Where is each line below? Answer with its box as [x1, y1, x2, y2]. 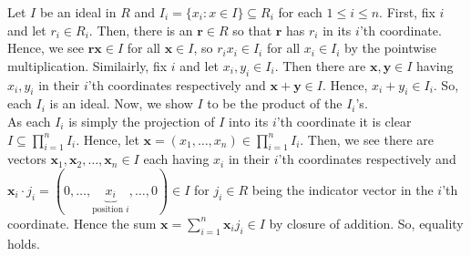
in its [323, 20, 352, 39]
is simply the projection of [68, 111, 215, 130]
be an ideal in [39, 3, 117, 21]
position [92, 205, 124, 215]
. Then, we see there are [300, 129, 435, 148]
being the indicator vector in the [251, 179, 434, 199]
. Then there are [274, 56, 366, 75]
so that [232, 20, 272, 39]
